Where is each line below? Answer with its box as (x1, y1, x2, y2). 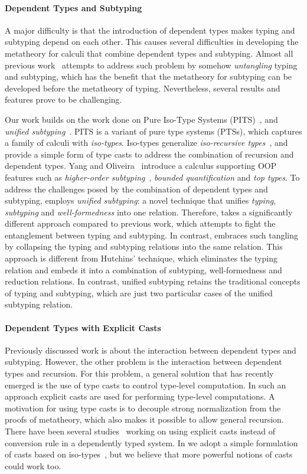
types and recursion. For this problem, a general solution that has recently (5, 367, 274, 380)
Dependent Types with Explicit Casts (5, 321, 161, 334)
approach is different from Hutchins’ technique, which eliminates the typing (5, 252, 277, 264)
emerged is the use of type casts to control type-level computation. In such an (5, 378, 286, 391)
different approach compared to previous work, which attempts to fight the (5, 217, 276, 230)
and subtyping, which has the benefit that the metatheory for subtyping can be (5, 70, 292, 83)
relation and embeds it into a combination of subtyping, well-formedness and (5, 263, 282, 276)
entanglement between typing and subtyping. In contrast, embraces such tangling (5, 228, 298, 241)
